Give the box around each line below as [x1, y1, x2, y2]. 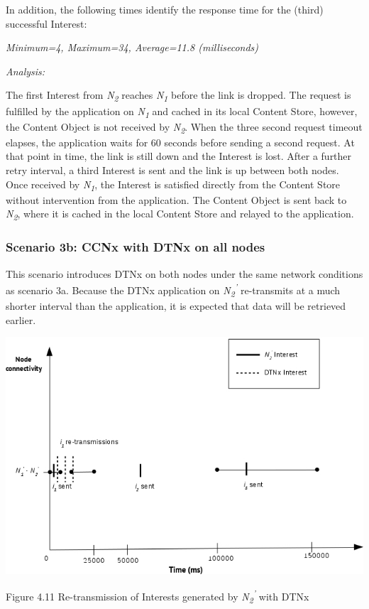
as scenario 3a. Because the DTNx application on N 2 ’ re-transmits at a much [6, 281, 341, 299]
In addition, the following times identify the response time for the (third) [6, 2, 324, 16]
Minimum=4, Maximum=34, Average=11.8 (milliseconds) [6, 40, 259, 55]
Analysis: [6, 63, 45, 78]
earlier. [6, 312, 36, 327]
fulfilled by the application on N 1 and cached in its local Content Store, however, [6, 103, 358, 120]
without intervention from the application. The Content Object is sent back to [6, 192, 347, 207]
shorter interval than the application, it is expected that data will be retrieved [6, 298, 346, 313]
